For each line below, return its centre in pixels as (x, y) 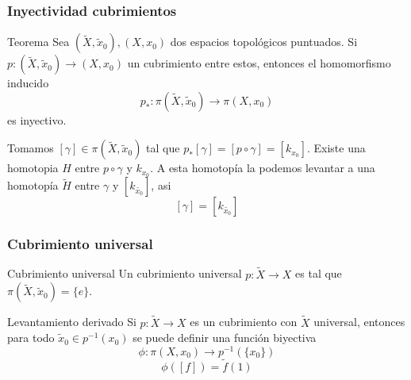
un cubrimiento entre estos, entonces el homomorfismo (259, 63)
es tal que (319, 273)
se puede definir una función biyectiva (225, 338)
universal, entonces (359, 322)
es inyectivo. (37, 119)
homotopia (33, 168)
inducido (28, 83)
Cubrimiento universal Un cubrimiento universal (125, 273)
